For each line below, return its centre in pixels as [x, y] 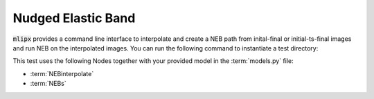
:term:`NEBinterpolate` [62, 73]
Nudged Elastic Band [74, 18]
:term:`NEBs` [48, 84]
